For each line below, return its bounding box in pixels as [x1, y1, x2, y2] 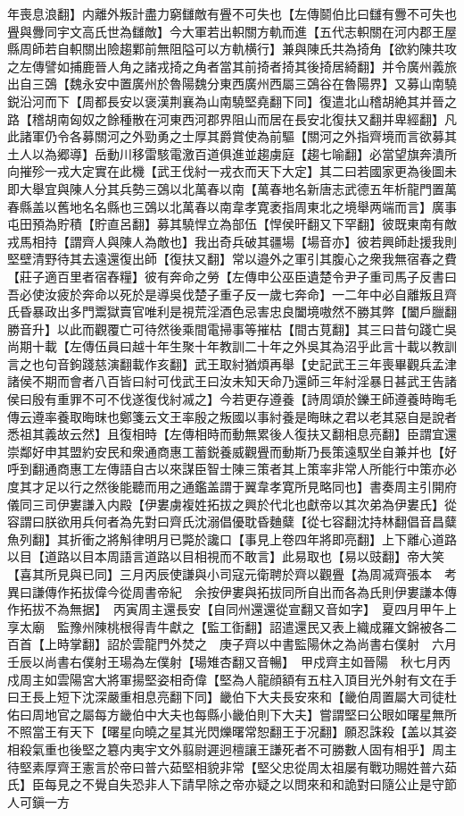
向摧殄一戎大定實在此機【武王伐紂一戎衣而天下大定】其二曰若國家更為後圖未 [7, 162, 457, 181]
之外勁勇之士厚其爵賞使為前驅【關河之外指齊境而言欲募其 [119, 127, 457, 146]
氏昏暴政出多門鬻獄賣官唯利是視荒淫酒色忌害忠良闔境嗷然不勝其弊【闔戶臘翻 [7, 302, 457, 321]
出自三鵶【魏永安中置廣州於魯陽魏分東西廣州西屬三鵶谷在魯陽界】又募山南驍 [7, 74, 457, 93]
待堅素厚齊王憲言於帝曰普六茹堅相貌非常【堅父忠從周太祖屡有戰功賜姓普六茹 [7, 757, 457, 776]
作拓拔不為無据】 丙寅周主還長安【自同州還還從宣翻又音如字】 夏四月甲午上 [7, 600, 457, 618]
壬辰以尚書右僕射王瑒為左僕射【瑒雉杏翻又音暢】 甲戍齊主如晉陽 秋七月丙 [7, 652, 451, 670]
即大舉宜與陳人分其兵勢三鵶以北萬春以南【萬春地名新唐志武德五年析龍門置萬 [7, 179, 457, 198]
